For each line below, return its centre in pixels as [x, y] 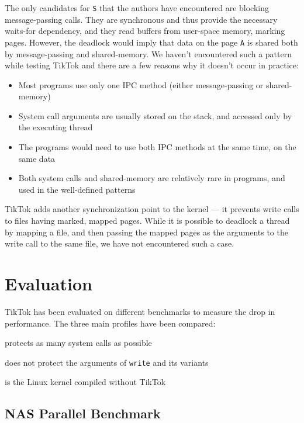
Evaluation [49, 283]
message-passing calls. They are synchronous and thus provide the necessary [141, 19]
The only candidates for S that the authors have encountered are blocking [137, 8]
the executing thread [56, 127]
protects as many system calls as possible [78, 343]
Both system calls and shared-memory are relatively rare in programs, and [152, 178]
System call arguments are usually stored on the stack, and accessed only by [155, 115]
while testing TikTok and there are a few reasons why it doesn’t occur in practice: [152, 65]
